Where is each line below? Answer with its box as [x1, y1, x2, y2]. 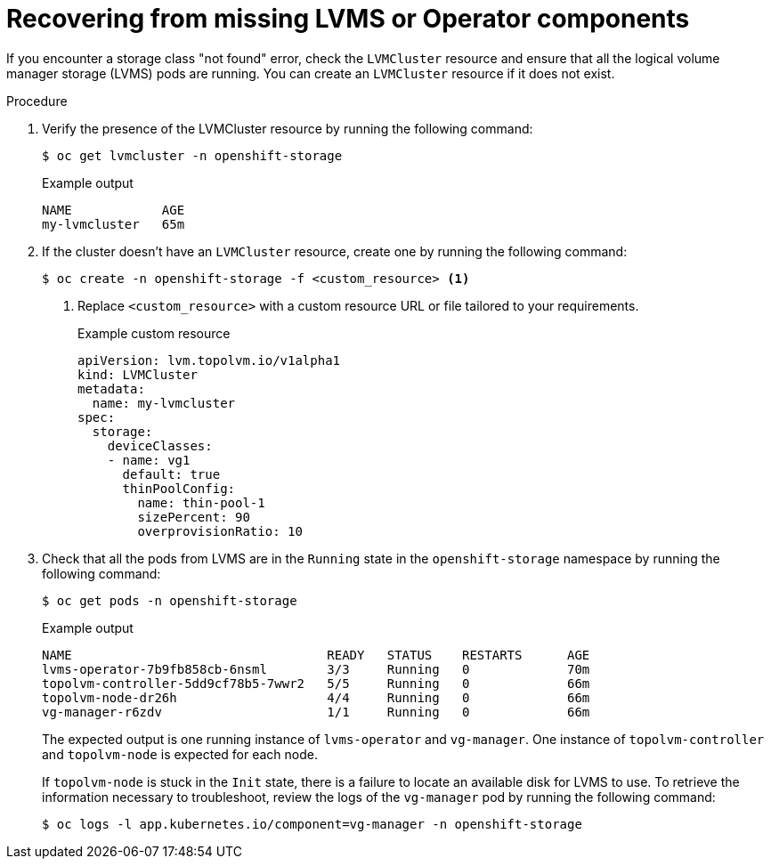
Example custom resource [77, 325, 231, 341]
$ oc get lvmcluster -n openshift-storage [42, 148, 343, 163]
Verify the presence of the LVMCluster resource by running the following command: [42, 120, 533, 136]
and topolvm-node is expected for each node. [42, 746, 318, 762]
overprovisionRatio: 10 [137, 523, 303, 538]
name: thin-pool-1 [137, 495, 265, 510]
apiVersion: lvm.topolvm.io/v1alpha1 [77, 352, 341, 368]
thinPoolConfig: [122, 481, 236, 496]
